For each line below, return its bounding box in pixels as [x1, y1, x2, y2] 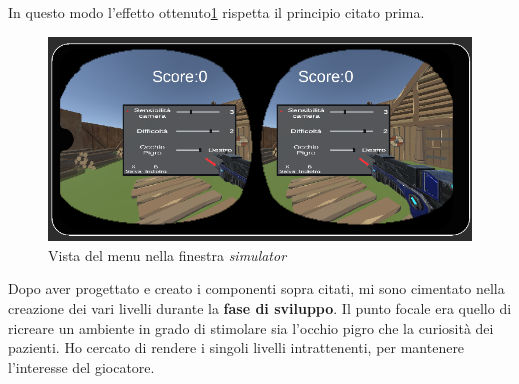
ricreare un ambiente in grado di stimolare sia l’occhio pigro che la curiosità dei [8, 317, 494, 338]
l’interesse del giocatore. [8, 356, 155, 377]
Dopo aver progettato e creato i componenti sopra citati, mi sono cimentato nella [8, 278, 505, 299]
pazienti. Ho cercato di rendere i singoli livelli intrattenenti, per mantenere [8, 337, 465, 358]
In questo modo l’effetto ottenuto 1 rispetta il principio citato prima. [8, 2, 425, 22]
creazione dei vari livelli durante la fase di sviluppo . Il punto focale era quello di [8, 298, 512, 319]
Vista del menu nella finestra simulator [48, 244, 287, 265]
